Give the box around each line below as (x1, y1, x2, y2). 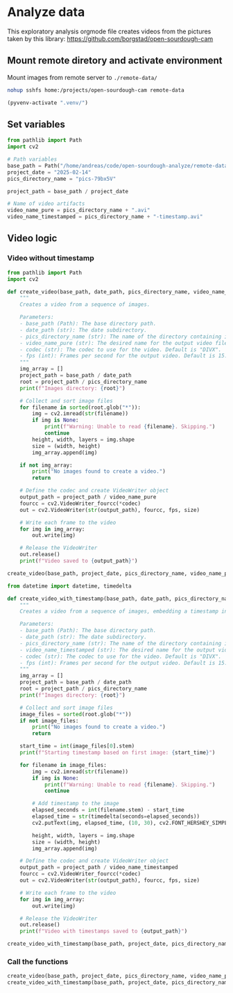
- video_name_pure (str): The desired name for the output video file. (19, 339, 231, 346)
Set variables (7, 118, 66, 130)
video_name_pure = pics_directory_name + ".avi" (7, 207, 150, 214)
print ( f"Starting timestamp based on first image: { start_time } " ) (19, 749, 216, 756)
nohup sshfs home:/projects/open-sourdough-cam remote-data (7, 86, 185, 94)
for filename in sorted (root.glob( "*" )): (19, 404, 141, 411)
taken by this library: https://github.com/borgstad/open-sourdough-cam (7, 34, 214, 42)
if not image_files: (19, 717, 79, 724)
